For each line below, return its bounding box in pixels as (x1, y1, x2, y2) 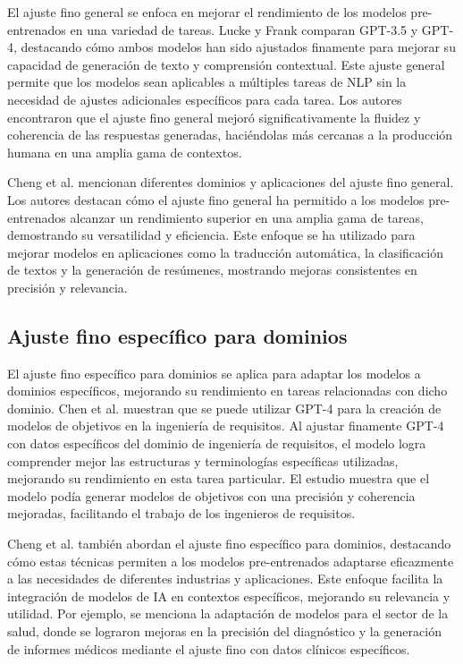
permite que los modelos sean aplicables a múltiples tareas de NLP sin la (7, 72, 407, 91)
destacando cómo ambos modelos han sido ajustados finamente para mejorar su (21, 38, 456, 56)
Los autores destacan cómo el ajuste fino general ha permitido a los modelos (7, 190, 425, 209)
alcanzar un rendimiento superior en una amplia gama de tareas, (70, 208, 424, 226)
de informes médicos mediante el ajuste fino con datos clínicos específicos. (7, 639, 410, 658)
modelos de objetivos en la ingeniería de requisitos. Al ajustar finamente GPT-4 (7, 416, 444, 435)
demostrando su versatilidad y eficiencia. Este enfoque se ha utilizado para (7, 226, 416, 244)
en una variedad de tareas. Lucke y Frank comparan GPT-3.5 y (70, 20, 418, 38)
